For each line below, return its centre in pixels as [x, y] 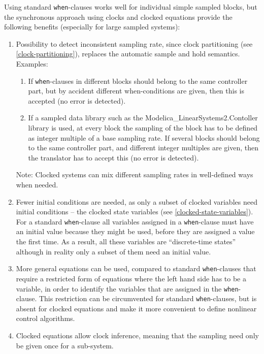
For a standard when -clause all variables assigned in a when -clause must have [135, 221]
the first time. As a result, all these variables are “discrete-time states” [126, 242]
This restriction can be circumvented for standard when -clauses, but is [148, 298]
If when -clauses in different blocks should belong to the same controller [138, 81]
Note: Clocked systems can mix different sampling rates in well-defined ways [135, 174]
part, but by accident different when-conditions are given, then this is [136, 91]
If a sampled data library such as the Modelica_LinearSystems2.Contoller [143, 118]
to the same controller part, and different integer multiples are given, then [143, 148]
